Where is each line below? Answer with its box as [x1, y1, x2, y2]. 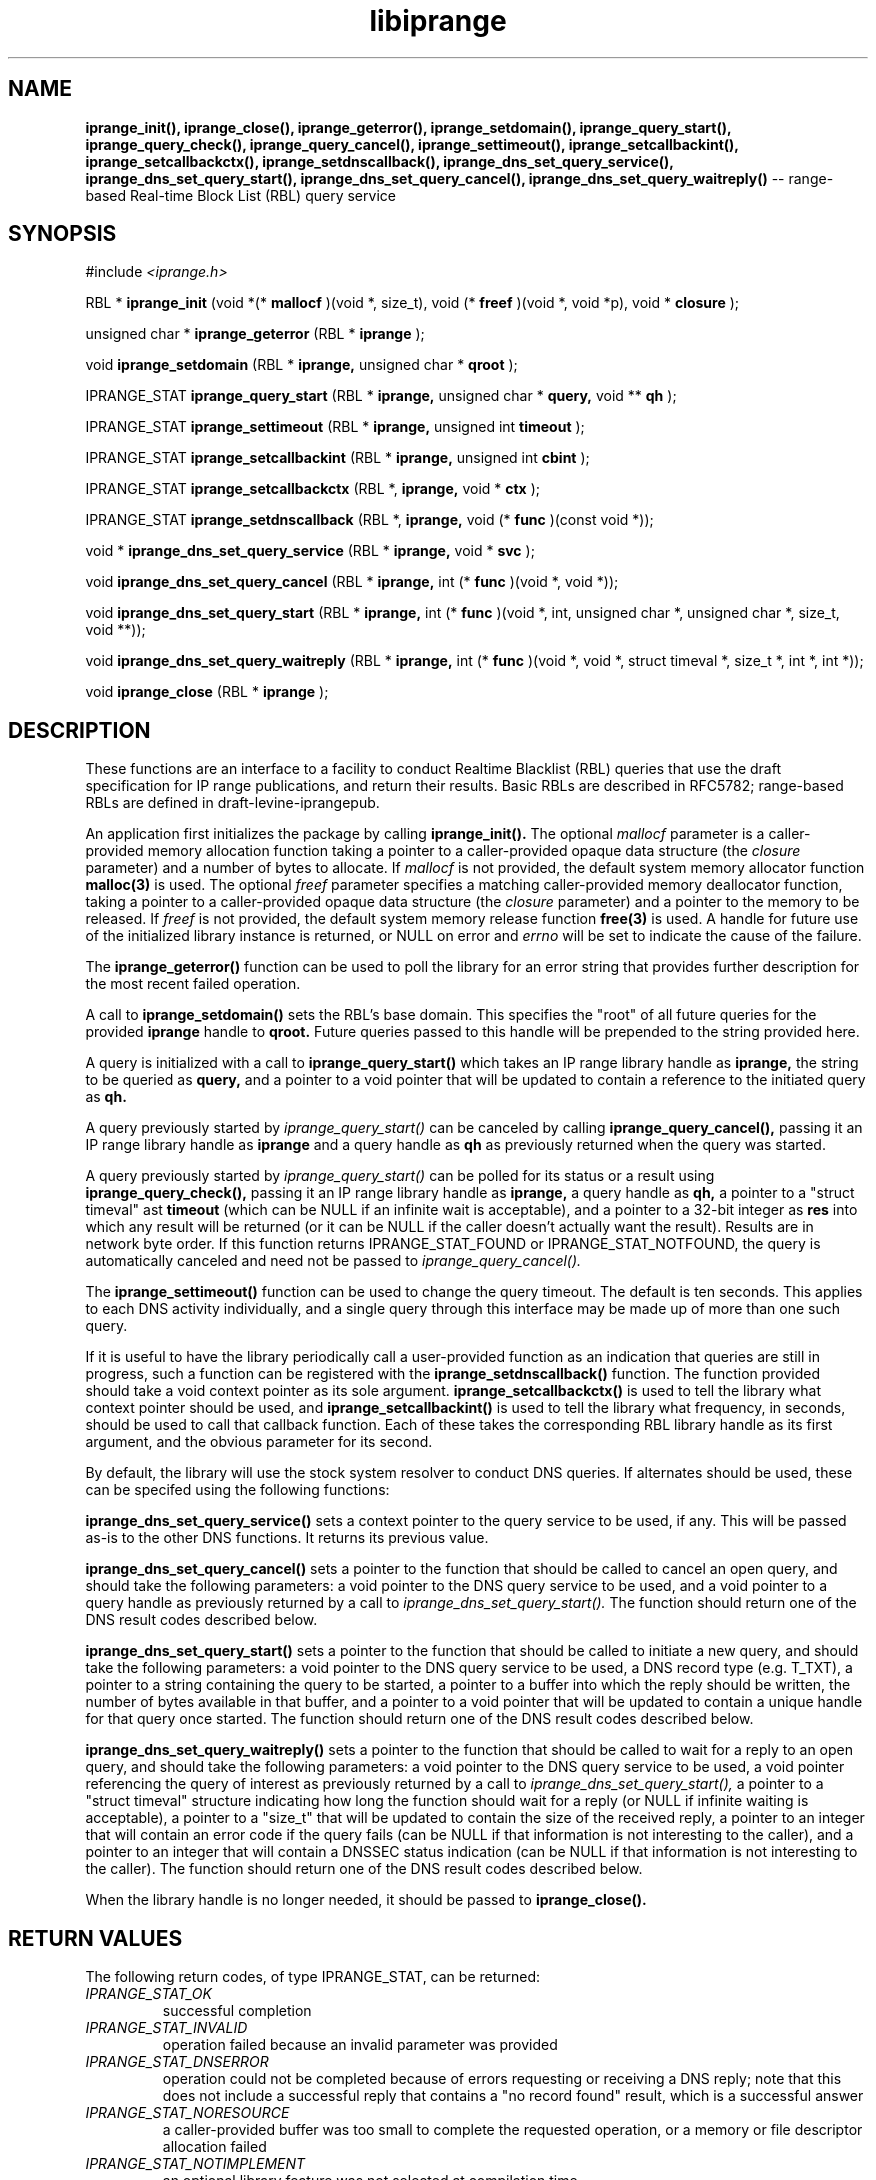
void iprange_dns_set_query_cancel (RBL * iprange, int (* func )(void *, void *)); [85, 573, 619, 591]
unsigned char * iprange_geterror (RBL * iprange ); [85, 325, 425, 343]
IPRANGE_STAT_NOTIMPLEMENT [85, 2155, 306, 2173]
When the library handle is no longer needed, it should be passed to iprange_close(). [85, 1891, 647, 1909]
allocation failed [162, 2138, 267, 2156]
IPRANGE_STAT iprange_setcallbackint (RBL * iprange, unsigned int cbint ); [85, 449, 590, 467]
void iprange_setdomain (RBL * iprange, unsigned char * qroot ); [85, 356, 518, 374]
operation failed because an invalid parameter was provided [162, 2036, 558, 2054]
